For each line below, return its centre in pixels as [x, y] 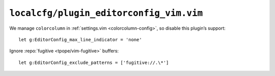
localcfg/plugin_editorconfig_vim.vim [106, 13]
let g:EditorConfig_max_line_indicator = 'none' [80, 40]
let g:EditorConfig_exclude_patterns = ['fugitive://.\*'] [94, 62]
